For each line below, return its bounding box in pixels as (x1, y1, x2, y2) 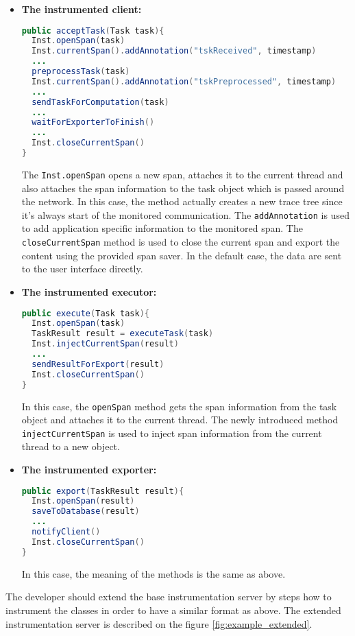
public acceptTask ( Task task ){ (21, 25, 164, 36)
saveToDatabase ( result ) (32, 506, 140, 517)
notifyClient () (32, 527, 101, 537)
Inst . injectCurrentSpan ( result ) (32, 339, 179, 349)
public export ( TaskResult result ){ (21, 486, 184, 496)
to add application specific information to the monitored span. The (21, 221, 303, 235)
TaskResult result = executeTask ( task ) (32, 329, 214, 339)
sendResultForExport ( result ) (32, 359, 164, 369)
